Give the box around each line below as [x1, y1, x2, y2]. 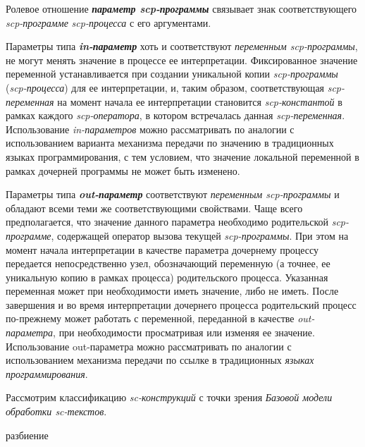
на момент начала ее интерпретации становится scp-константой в [57, 94, 342, 109]
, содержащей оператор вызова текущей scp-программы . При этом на [51, 228, 349, 243]
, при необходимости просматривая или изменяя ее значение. [53, 325, 315, 340]
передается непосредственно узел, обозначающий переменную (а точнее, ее [6, 256, 330, 271]
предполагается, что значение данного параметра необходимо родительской [6, 214, 328, 229]
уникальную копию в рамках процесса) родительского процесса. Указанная [6, 269, 328, 284]
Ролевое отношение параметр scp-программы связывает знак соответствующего [6, 1, 357, 16]
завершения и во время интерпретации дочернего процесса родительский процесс [6, 297, 357, 312]
